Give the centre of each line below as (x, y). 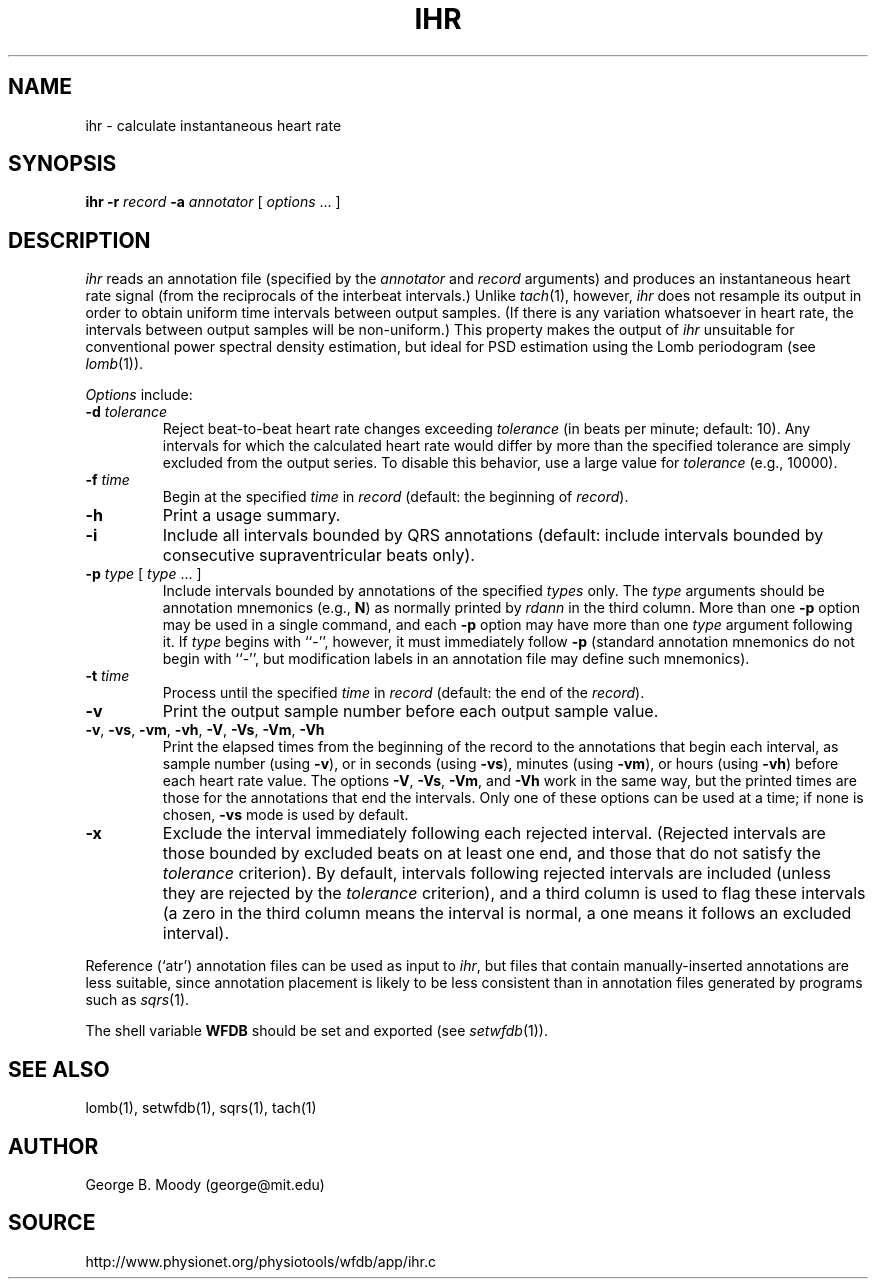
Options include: (139, 395)
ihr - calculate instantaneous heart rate (213, 125)
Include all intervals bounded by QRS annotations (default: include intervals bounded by (493, 535)
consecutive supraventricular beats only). (318, 555)
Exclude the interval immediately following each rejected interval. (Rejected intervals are (494, 833)
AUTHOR (53, 1146)
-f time (107, 480)
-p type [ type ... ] (143, 574)
